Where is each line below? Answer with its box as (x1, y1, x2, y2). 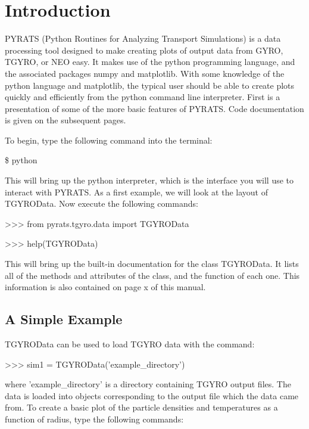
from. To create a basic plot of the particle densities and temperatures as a (5, 401, 278, 414)
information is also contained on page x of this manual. (5, 281, 206, 293)
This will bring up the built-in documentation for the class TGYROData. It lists (5, 257, 299, 270)
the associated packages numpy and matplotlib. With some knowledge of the (5, 67, 285, 79)
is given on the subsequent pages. (5, 114, 126, 126)
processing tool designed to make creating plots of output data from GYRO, (5, 43, 283, 56)
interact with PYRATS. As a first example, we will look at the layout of (5, 185, 268, 198)
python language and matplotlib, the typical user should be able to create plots (5, 79, 295, 91)
